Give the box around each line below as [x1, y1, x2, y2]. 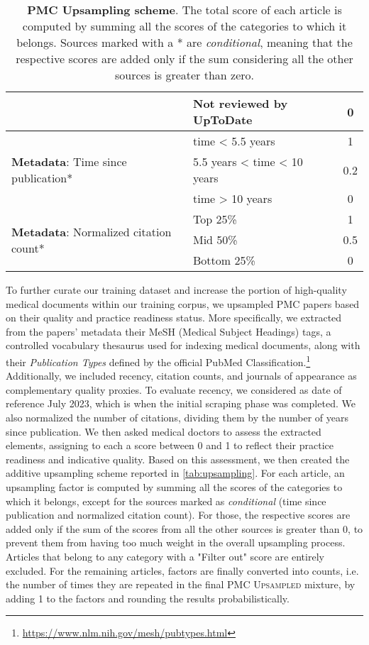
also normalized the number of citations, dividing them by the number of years [6, 410, 349, 424]
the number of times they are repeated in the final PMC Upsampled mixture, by [6, 577, 356, 592]
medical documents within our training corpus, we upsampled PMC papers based [6, 296, 360, 311]
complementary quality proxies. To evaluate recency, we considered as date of [6, 382, 342, 397]
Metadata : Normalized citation [11, 223, 172, 240]
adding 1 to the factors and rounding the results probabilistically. [6, 590, 290, 605]
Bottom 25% [192, 252, 255, 268]
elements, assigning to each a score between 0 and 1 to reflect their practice [6, 438, 334, 453]
